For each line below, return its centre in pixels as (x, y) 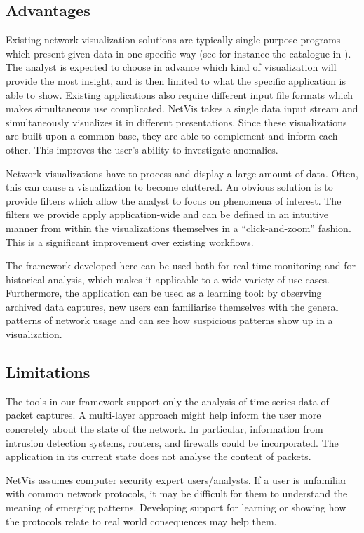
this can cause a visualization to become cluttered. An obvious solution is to (169, 187)
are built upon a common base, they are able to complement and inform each (172, 136)
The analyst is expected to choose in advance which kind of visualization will (171, 67)
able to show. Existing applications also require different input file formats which (180, 94)
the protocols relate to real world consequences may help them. (141, 521)
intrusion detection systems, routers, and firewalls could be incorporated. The (172, 442)
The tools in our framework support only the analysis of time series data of (167, 401)
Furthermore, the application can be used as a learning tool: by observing (164, 293)
